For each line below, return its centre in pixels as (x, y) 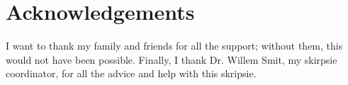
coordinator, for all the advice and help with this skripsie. (131, 73)
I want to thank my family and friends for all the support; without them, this (174, 46)
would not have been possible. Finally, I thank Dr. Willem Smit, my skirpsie (172, 59)
